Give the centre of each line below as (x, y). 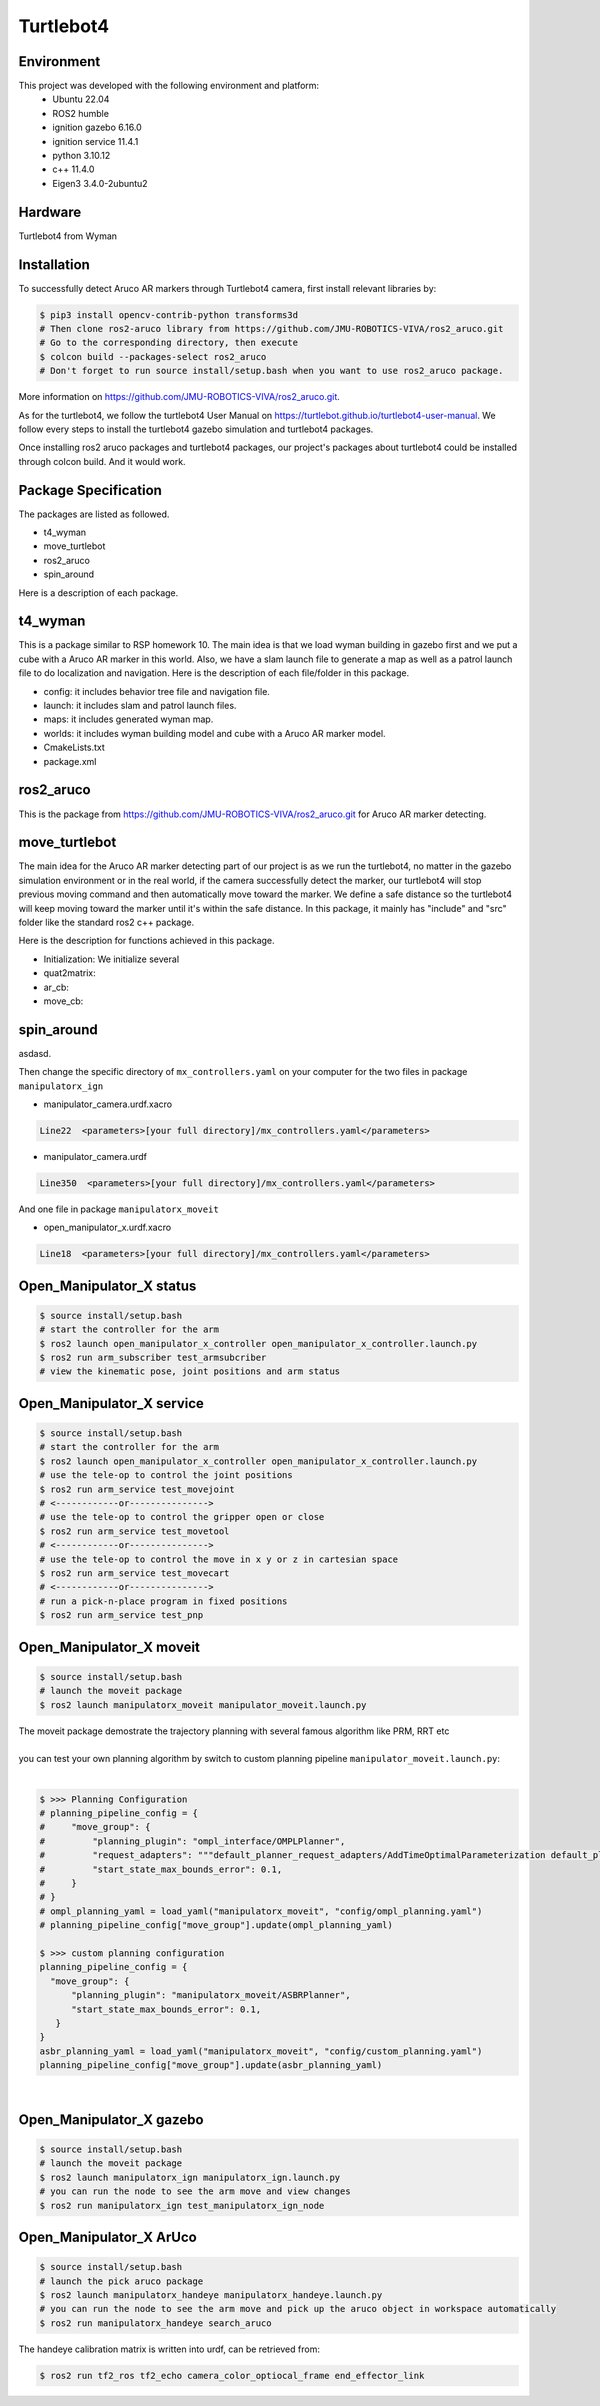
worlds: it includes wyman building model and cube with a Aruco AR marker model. (214, 733)
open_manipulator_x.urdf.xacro (107, 1227)
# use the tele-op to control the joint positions (166, 1475)
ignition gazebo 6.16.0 (97, 127)
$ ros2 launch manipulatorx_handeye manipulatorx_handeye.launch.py (211, 2295)
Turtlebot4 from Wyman (68, 236)
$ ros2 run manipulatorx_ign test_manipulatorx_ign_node (182, 2205)
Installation (54, 264)
